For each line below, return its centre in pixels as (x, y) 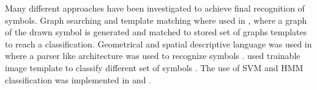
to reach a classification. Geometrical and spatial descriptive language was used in (158, 43)
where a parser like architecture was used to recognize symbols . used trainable (153, 56)
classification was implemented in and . (78, 79)
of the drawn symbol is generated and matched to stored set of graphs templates (156, 32)
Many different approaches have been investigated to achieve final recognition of (155, 8)
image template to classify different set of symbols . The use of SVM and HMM (154, 67)
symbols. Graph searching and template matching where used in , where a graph (156, 20)
